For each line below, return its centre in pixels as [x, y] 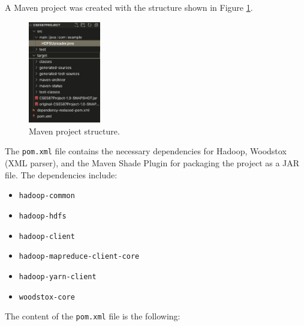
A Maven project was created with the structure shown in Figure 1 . [129, 7]
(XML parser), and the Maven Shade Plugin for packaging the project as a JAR [152, 163]
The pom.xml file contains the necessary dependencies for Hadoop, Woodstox [146, 151]
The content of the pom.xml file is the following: [93, 316]
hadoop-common [47, 196]
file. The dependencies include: [61, 174]
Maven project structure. [74, 131]
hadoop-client [47, 236]
